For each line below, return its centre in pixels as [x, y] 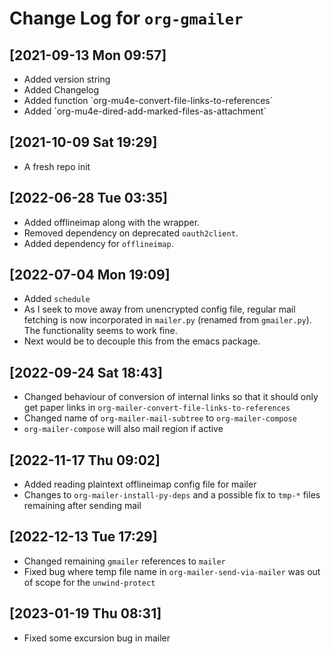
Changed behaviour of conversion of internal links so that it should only [171, 397]
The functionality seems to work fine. [100, 331]
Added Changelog [61, 90]
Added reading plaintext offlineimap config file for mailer [140, 484]
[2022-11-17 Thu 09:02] [85, 460]
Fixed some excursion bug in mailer [97, 638]
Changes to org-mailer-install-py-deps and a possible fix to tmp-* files [172, 495]
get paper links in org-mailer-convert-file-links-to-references [157, 408]
